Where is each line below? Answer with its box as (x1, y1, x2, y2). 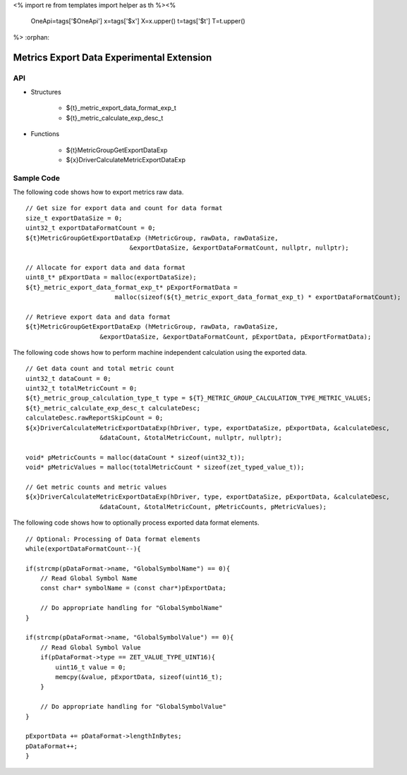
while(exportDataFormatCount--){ (25, 544, 141, 553)
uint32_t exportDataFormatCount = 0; (25, 224, 157, 232)
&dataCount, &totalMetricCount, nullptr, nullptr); (99, 434, 282, 442)
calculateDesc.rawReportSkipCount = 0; (25, 414, 164, 422)
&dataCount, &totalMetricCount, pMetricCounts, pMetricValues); (99, 503, 327, 511)
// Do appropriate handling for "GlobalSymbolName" (40, 604, 223, 612)
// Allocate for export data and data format (25, 263, 186, 271)
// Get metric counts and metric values (25, 483, 167, 491)
